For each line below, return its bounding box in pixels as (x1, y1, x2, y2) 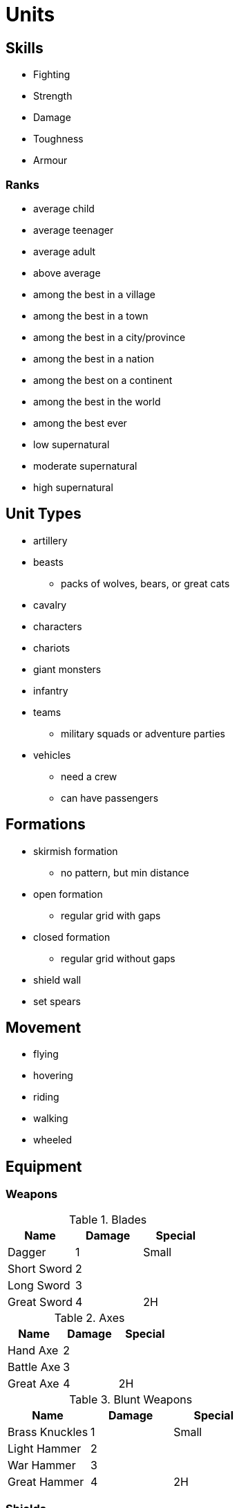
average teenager (33, 223, 114, 236)
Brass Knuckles (8, 1424, 88, 1439)
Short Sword (8, 1261, 73, 1276)
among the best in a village (33, 288, 155, 300)
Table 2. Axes (54, 1310, 125, 1325)
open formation (33, 888, 103, 900)
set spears (33, 995, 81, 1007)
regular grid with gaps (61, 909, 161, 921)
